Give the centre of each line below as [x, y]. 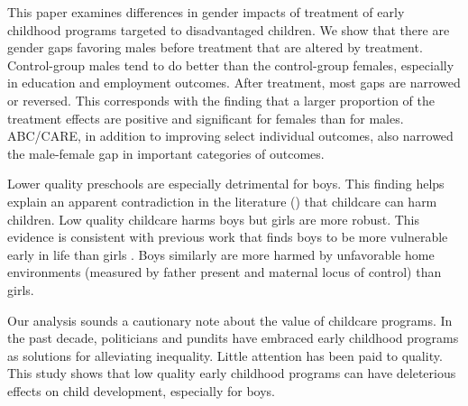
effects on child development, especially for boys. [141, 390]
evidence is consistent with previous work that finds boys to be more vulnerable [228, 237]
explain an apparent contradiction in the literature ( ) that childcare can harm [222, 201]
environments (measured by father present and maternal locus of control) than [225, 272]
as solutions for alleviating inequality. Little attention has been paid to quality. [225, 355]
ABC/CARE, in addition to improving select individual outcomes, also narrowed [230, 136]
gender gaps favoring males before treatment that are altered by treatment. [215, 47]
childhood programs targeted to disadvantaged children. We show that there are [229, 29]
